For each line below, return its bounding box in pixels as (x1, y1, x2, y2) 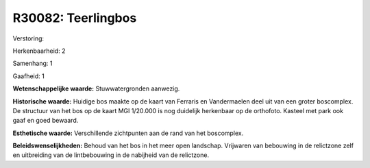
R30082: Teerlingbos (12, 10, 137, 25)
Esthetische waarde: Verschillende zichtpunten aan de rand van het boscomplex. (12, 129, 244, 137)
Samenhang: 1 (12, 59, 53, 68)
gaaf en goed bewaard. (12, 117, 79, 125)
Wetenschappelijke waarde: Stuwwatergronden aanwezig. (12, 84, 180, 93)
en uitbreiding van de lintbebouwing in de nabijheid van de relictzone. (12, 151, 209, 159)
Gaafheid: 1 (12, 72, 45, 80)
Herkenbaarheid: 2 (12, 47, 66, 55)
